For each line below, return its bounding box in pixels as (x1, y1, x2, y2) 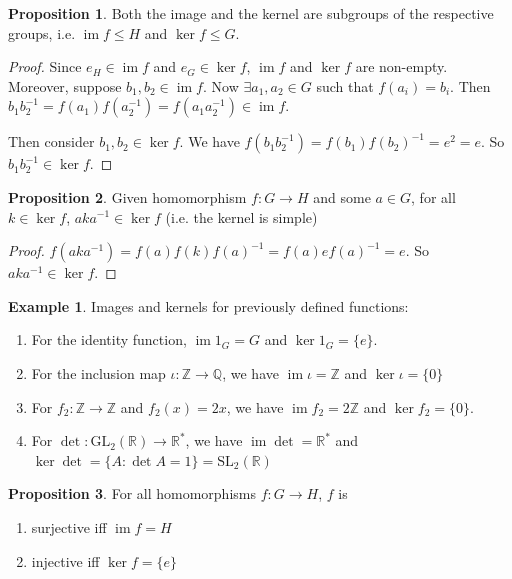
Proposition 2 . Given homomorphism (8, 186, 247, 207)
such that (316, 75, 374, 96)
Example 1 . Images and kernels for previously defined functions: (8, 295, 409, 316)
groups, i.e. (8, 22, 76, 43)
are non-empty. (355, 56, 448, 77)
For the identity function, (31, 329, 187, 350)
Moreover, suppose (8, 75, 122, 96)
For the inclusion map (31, 362, 166, 383)
